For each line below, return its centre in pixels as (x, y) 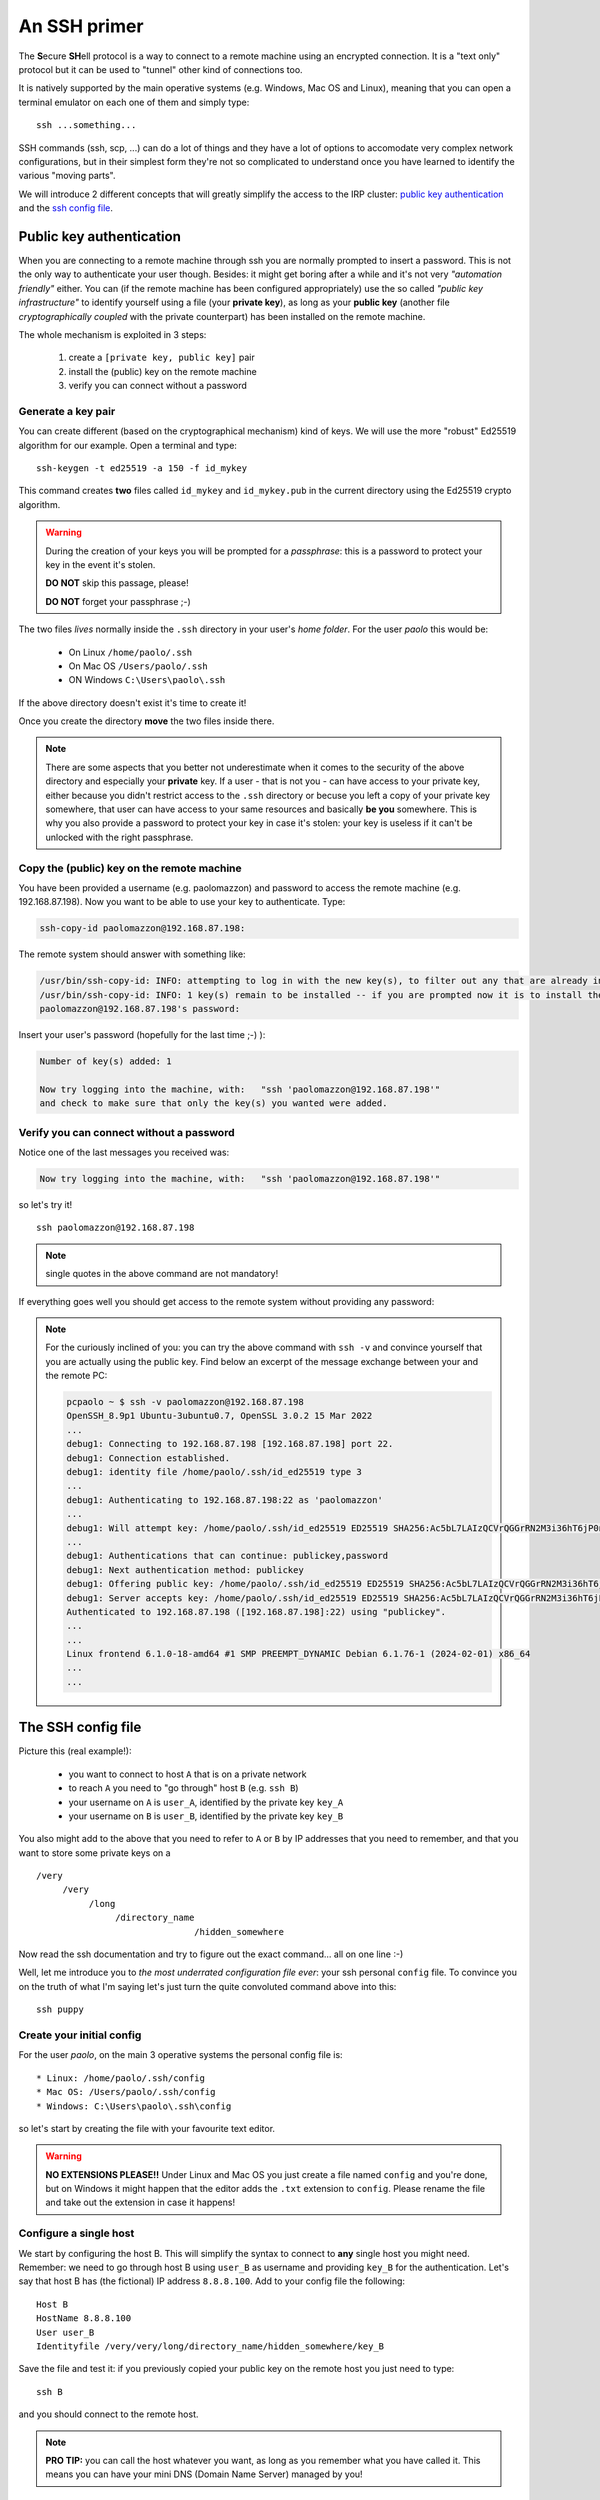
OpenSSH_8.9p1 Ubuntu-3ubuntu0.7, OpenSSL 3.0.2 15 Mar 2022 (219, 1416)
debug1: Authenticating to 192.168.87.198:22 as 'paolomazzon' (225, 1499)
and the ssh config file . (66, 208)
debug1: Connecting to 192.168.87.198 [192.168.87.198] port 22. (230, 1444)
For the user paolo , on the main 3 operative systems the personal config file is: (181, 2055)
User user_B (65, 2332)
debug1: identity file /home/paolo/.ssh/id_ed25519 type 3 (214, 1471)
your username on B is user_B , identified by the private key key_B (206, 1816)
